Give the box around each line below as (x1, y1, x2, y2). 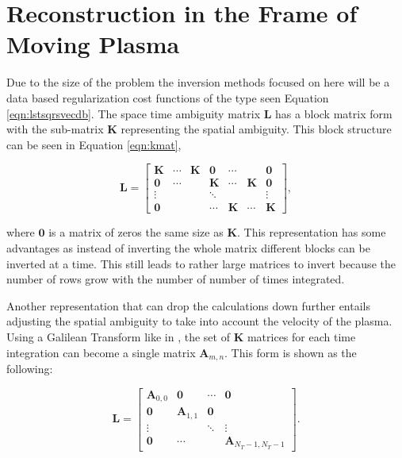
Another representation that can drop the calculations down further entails (6, 297, 371, 314)
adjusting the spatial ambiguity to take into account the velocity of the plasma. (6, 313, 392, 329)
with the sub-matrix (6, 121, 104, 137)
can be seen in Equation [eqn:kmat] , (6, 136, 182, 152)
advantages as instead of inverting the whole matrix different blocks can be (6, 240, 370, 256)
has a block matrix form (275, 105, 392, 121)
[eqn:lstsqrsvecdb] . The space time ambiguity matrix (6, 105, 261, 121)
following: (6, 360, 53, 377)
